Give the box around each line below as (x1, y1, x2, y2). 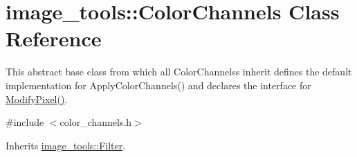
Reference (6, 24, 102, 53)
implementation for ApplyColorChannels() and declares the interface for (6, 77, 311, 92)
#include (6, 115, 44, 129)
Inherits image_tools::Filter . (6, 138, 126, 152)
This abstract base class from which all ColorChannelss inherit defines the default (6, 64, 352, 79)
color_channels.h (59, 115, 132, 129)
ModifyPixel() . (6, 91, 68, 106)
